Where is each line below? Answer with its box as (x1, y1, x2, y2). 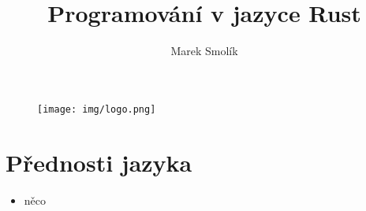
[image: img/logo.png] (37, 103, 156, 115)
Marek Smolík (170, 43, 238, 59)
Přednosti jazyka (6, 146, 192, 178)
